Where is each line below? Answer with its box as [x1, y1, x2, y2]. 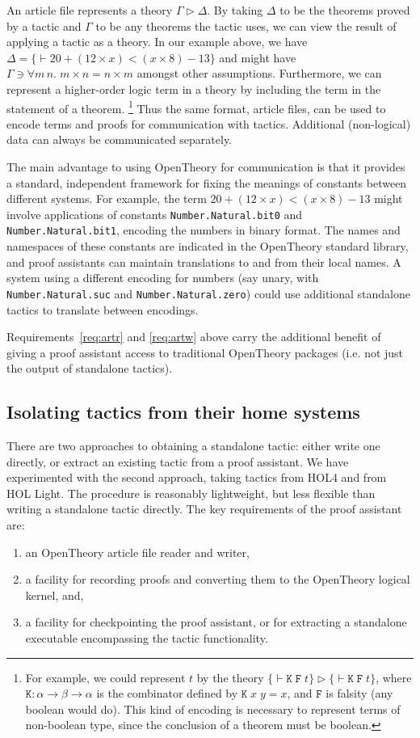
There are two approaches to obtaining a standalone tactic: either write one [6, 437, 380, 454]
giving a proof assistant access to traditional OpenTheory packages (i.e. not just [6, 344, 404, 361]
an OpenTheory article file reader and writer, [25, 543, 250, 560]
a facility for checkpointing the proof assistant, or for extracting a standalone [25, 614, 407, 630]
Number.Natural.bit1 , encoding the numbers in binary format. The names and [6, 221, 401, 238]
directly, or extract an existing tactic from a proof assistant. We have [6, 453, 349, 470]
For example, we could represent [25, 668, 186, 685]
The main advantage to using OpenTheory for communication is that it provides [6, 158, 405, 175]
